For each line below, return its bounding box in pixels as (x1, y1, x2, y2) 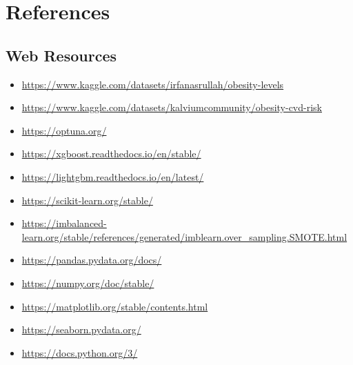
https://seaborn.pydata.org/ (21, 322, 141, 337)
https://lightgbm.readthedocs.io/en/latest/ (21, 169, 204, 184)
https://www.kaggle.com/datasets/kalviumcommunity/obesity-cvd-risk (21, 100, 322, 115)
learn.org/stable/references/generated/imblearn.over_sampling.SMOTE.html (21, 229, 347, 244)
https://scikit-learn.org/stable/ (21, 193, 153, 207)
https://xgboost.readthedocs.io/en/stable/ (21, 146, 201, 161)
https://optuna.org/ (21, 123, 107, 137)
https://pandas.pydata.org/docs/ (21, 253, 162, 267)
